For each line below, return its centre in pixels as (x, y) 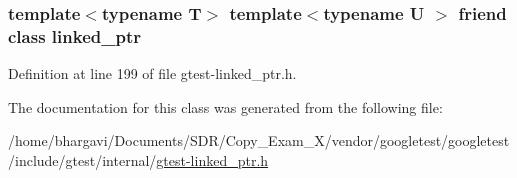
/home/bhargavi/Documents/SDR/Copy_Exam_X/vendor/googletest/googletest (259, 140)
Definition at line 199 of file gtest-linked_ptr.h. (152, 73)
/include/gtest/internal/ (82, 159)
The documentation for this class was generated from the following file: (225, 106)
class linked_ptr (74, 35)
